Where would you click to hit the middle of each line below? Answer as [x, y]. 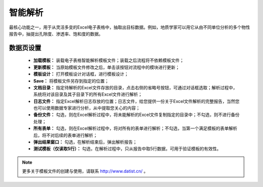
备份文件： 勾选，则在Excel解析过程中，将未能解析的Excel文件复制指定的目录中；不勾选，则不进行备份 [136, 115]
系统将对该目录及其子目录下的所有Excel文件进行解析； [88, 94]
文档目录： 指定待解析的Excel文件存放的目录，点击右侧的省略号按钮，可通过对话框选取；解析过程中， [135, 87]
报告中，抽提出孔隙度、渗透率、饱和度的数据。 [56, 34]
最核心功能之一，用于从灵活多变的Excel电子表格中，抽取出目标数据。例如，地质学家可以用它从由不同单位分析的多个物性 [130, 27]
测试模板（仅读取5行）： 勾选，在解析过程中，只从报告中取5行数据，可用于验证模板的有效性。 [127, 149]
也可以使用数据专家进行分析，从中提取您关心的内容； [87, 108]
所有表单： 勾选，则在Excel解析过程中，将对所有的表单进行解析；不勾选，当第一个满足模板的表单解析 [135, 128]
